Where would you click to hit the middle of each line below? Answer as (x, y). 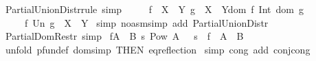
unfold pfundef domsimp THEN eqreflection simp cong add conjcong (158, 49)
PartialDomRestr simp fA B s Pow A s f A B (124, 36)
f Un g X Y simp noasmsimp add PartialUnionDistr (146, 22)
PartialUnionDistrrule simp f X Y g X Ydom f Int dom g (154, 9)
